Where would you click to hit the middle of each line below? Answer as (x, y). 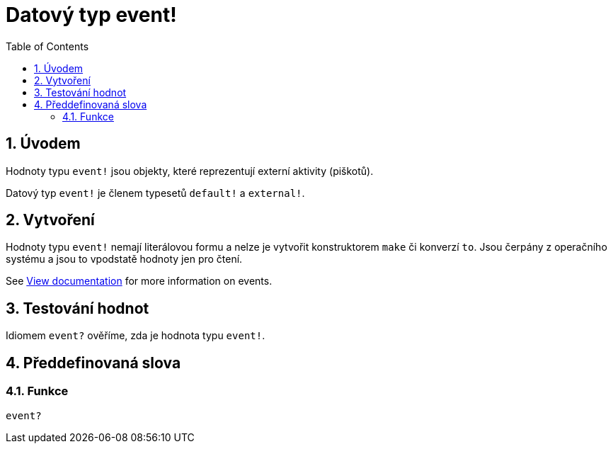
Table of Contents (47, 46)
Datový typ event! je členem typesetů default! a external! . (155, 193)
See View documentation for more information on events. (139, 281)
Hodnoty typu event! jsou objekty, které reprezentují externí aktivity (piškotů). (190, 171)
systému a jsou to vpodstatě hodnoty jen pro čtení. (124, 259)
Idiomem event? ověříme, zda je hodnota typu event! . (136, 336)
